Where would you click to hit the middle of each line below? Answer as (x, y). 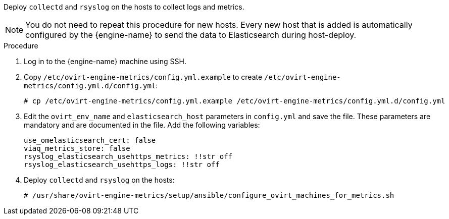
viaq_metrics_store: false (77, 148)
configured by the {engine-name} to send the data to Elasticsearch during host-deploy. (191, 35)
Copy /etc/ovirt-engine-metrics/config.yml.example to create (143, 77)
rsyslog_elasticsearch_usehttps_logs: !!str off (122, 165)
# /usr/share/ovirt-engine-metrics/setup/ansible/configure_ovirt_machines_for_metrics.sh (209, 195)
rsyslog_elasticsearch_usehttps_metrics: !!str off (128, 156)
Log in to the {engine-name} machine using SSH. (105, 61)
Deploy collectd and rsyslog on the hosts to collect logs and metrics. (124, 7)
